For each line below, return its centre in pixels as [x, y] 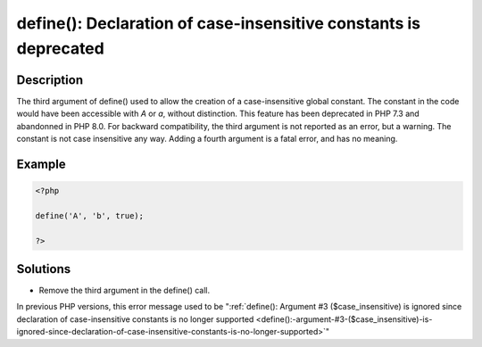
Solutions [44, 269]
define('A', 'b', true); [90, 215]
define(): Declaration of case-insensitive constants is [219, 23]
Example [41, 164]
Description [50, 80]
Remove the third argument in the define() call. [125, 291]
